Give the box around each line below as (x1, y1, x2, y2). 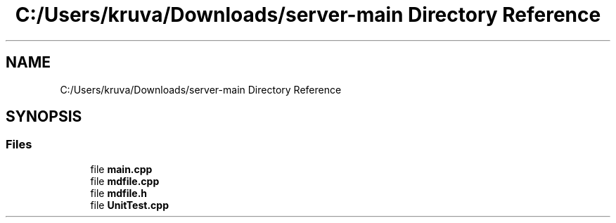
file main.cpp (90, 163, 153, 175)
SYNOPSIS (6, 108, 82, 126)
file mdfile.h (90, 186, 148, 199)
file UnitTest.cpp (90, 198, 169, 211)
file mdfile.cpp (90, 174, 160, 187)
